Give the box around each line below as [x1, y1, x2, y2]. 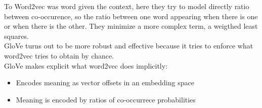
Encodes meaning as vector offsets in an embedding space [16, 77, 194, 88]
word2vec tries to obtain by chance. [4, 50, 114, 61]
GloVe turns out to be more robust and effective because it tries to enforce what [4, 40, 253, 51]
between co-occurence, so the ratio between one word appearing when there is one [4, 11, 258, 21]
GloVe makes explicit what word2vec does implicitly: [4, 60, 168, 71]
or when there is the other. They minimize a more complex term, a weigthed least [4, 21, 258, 31]
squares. [4, 30, 29, 41]
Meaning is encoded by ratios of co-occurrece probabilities [16, 94, 196, 104]
